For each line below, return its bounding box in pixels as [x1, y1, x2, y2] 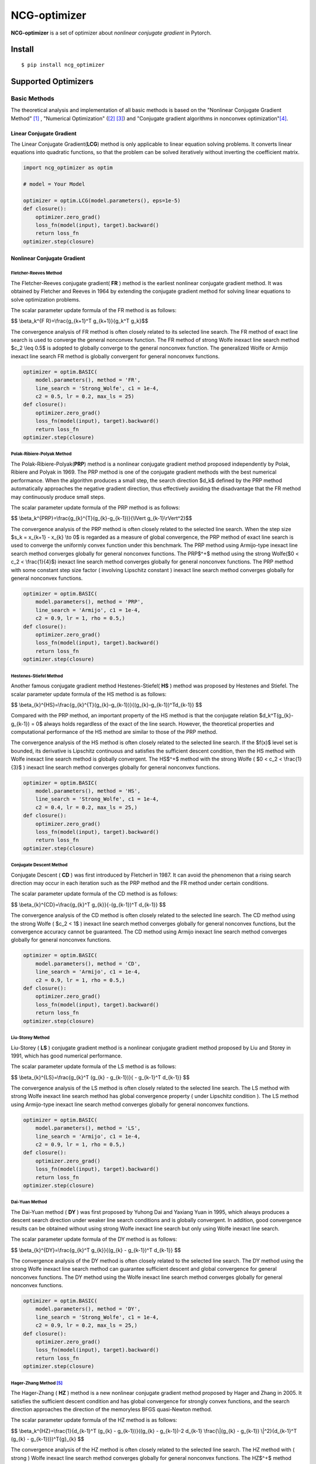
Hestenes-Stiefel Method [11, 673, 63, 679]
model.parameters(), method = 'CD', [35, 960, 140, 967]
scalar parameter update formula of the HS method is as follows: [11, 690, 167, 697]
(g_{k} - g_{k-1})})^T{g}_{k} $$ [11, 1435, 85, 1443]
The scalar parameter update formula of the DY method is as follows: [11, 1236, 178, 1243]
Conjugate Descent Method [11, 862, 68, 868]
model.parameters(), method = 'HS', [35, 788, 140, 794]
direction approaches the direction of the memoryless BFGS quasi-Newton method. [11, 1405, 212, 1412]
